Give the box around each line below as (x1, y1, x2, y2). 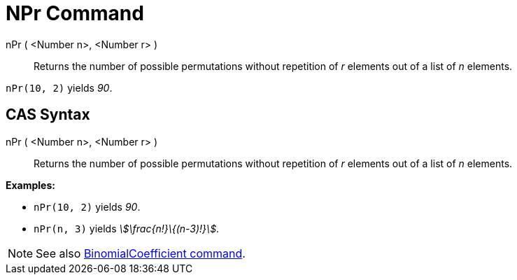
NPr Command (6, 1, 144, 25)
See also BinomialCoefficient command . (36, 246, 246, 260)
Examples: (6, 178, 55, 191)
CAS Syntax (6, 106, 90, 124)
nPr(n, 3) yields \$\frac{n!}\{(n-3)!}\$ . (34, 222, 220, 234)
